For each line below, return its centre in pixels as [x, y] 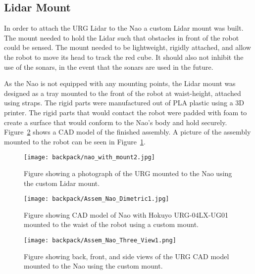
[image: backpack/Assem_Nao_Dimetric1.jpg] [97, 199]
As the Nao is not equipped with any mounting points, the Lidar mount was [120, 83]
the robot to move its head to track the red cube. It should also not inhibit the [124, 57]
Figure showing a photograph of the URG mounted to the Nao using [128, 173]
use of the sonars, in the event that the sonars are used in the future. [109, 67]
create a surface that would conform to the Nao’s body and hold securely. [116, 122]
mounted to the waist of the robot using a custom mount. [111, 224]
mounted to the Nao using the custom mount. [93, 266]
